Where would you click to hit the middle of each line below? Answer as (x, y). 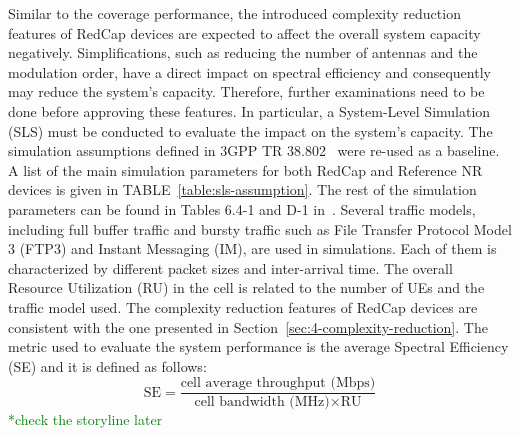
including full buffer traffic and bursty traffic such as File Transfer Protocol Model (260, 228)
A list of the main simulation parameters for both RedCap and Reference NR (245, 169)
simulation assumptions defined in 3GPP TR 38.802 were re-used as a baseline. (254, 150)
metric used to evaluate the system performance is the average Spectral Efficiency (258, 346)
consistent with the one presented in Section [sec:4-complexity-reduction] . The (248, 326)
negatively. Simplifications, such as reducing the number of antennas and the (243, 52)
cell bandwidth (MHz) (262, 402)
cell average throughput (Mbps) (278, 383)
